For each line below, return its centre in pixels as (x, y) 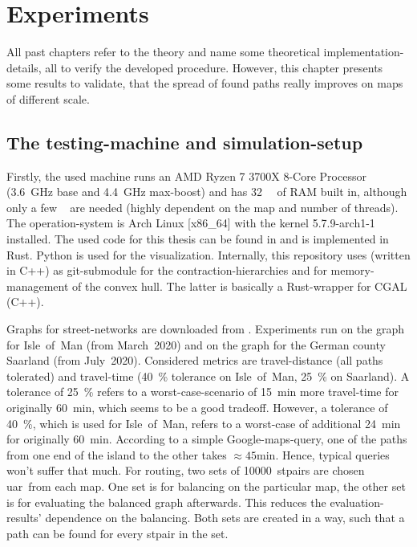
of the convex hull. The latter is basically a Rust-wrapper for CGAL (240, 286)
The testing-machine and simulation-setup (185, 142)
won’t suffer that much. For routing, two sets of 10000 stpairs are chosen (186, 470)
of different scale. (48, 98)
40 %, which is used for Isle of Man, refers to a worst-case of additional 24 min (204, 423)
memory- (352, 270)
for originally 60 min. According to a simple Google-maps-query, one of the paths (207, 439)
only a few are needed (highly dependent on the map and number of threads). (202, 207)
